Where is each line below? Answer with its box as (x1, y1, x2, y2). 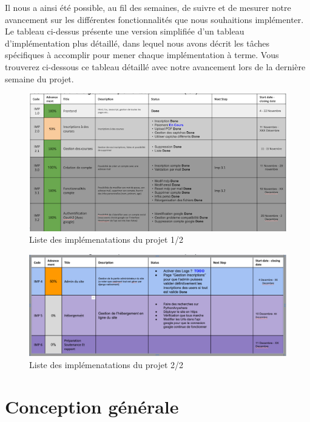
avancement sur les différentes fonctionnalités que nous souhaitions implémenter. (5, 13, 304, 25)
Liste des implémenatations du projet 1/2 (29, 233, 184, 246)
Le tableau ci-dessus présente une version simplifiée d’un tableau (5, 25, 244, 38)
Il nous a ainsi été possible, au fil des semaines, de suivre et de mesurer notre (5, 1, 291, 13)
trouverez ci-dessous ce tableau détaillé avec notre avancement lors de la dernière (5, 60, 306, 73)
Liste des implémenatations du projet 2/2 (29, 358, 184, 371)
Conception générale (5, 394, 179, 418)
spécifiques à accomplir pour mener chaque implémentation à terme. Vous (5, 48, 279, 61)
